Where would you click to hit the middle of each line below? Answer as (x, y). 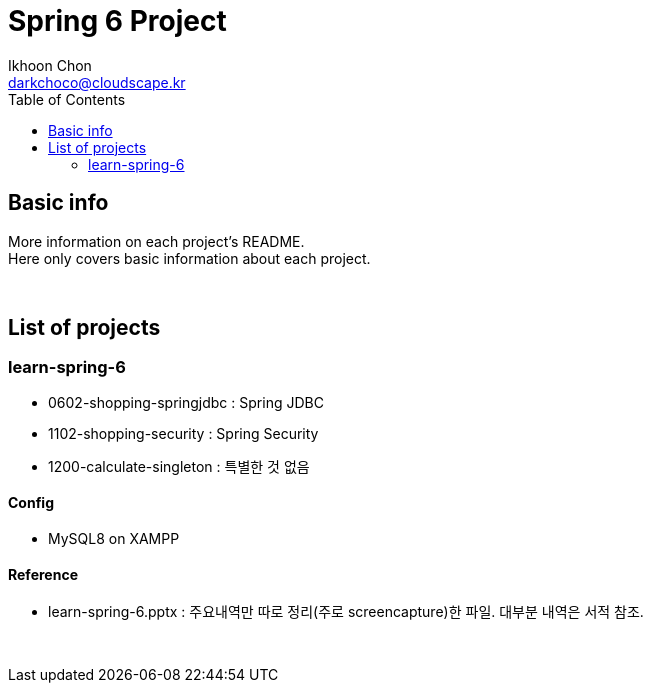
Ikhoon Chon (50, 65)
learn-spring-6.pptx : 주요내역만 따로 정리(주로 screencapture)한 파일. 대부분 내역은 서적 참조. (346, 612)
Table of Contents (67, 99)
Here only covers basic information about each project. (189, 258)
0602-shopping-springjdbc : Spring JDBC (186, 402)
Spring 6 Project (117, 21)
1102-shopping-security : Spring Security (183, 433)
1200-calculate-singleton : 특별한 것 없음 (179, 466)
